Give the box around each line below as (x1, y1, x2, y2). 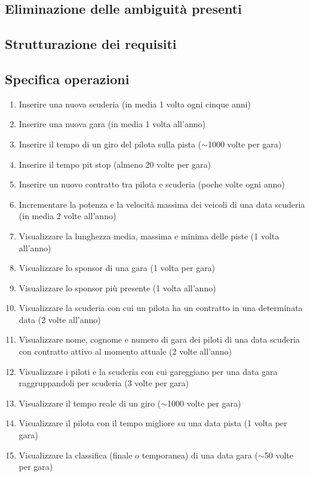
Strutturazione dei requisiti (5, 35, 177, 53)
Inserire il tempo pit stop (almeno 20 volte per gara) (19, 158, 211, 170)
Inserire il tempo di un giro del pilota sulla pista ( (19, 137, 202, 150)
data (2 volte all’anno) (19, 313, 101, 325)
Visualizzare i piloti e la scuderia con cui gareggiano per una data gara (19, 365, 278, 377)
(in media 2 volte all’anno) (19, 210, 116, 222)
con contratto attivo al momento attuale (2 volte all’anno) (19, 345, 232, 358)
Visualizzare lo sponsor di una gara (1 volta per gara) (19, 261, 216, 274)
